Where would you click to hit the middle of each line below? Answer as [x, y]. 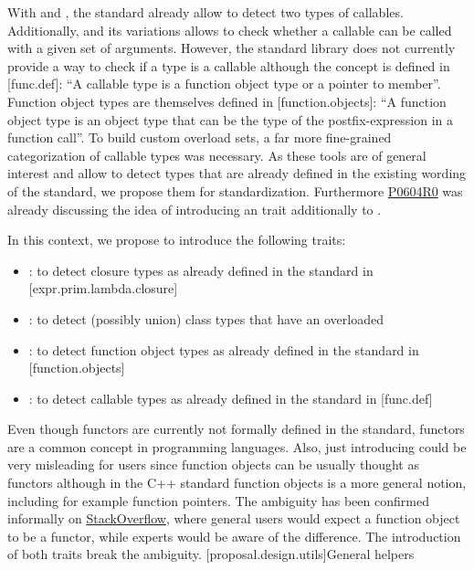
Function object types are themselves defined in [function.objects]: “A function [227, 101]
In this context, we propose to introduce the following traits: [177, 240]
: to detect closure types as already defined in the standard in [201, 270]
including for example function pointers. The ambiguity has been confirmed [218, 500]
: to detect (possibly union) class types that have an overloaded [206, 318]
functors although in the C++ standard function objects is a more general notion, [237, 483]
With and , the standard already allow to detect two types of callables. [205, 12]
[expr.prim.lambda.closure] [103, 288]
